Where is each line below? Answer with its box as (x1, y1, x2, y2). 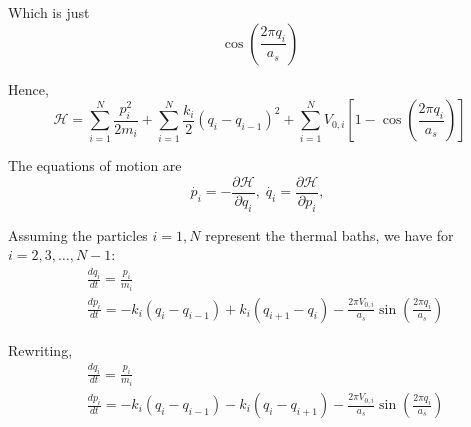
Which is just (8, 2, 90, 22)
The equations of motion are (8, 155, 182, 176)
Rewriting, (8, 339, 73, 360)
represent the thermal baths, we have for (205, 224, 454, 245)
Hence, (8, 78, 49, 99)
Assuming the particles (8, 224, 148, 245)
